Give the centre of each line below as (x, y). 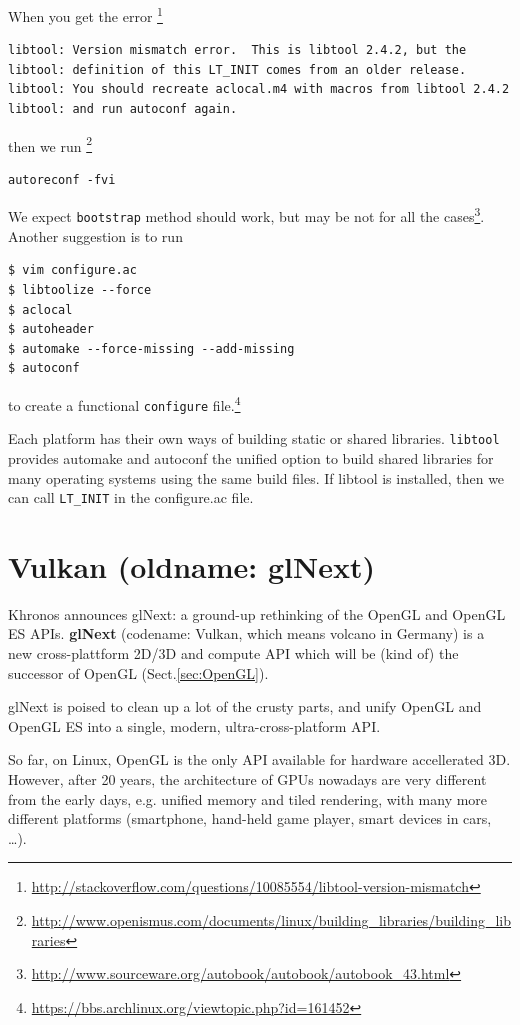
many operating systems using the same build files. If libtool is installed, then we (256, 477)
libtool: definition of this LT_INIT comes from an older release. (237, 69)
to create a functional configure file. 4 (124, 403)
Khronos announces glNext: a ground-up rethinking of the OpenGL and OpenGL (257, 613)
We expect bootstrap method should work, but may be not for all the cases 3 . (246, 215)
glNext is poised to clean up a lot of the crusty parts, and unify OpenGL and (245, 706)
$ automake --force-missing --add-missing (151, 348)
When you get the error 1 (85, 14)
